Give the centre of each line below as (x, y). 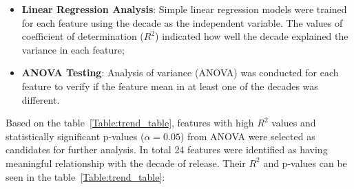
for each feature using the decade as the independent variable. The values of (182, 22)
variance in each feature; (73, 49)
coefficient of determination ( (83, 36)
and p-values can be (305, 163)
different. (41, 99)
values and (294, 123)
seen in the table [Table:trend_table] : (85, 176)
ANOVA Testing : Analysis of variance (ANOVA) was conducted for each (180, 73)
